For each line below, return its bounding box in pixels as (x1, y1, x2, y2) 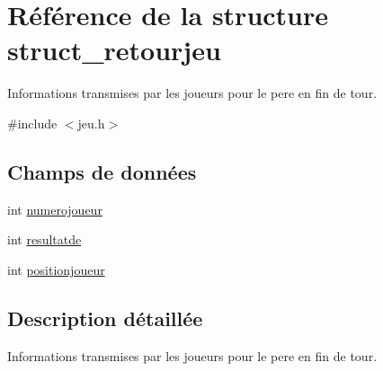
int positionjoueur (7, 260, 105, 278)
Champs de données (7, 157, 197, 185)
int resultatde (7, 230, 82, 249)
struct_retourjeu (7, 31, 221, 68)
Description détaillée (7, 304, 203, 331)
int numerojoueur (7, 199, 102, 218)
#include (7, 113, 58, 132)
